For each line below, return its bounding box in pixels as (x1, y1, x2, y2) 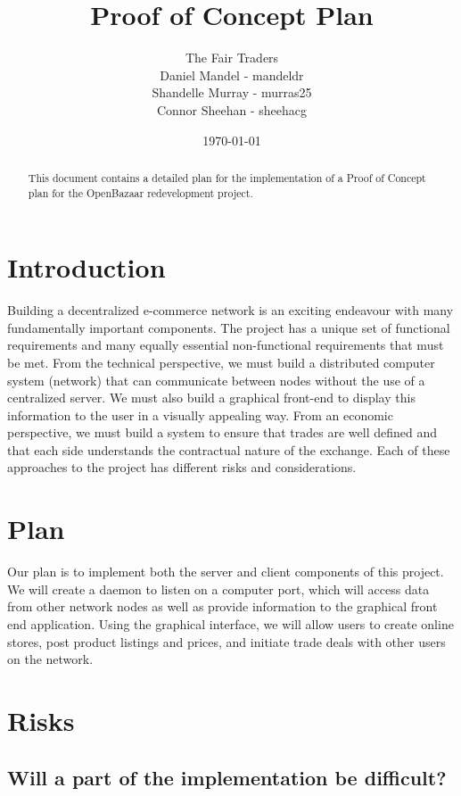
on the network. (7, 650, 94, 668)
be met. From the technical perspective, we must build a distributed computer (7, 352, 435, 371)
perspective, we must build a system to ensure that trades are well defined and (7, 423, 438, 442)
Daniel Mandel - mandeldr (160, 65, 304, 84)
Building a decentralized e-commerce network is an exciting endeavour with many (7, 301, 454, 319)
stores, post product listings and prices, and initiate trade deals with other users (7, 632, 446, 651)
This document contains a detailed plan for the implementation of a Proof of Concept (28, 170, 426, 185)
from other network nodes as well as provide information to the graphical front (7, 597, 438, 616)
